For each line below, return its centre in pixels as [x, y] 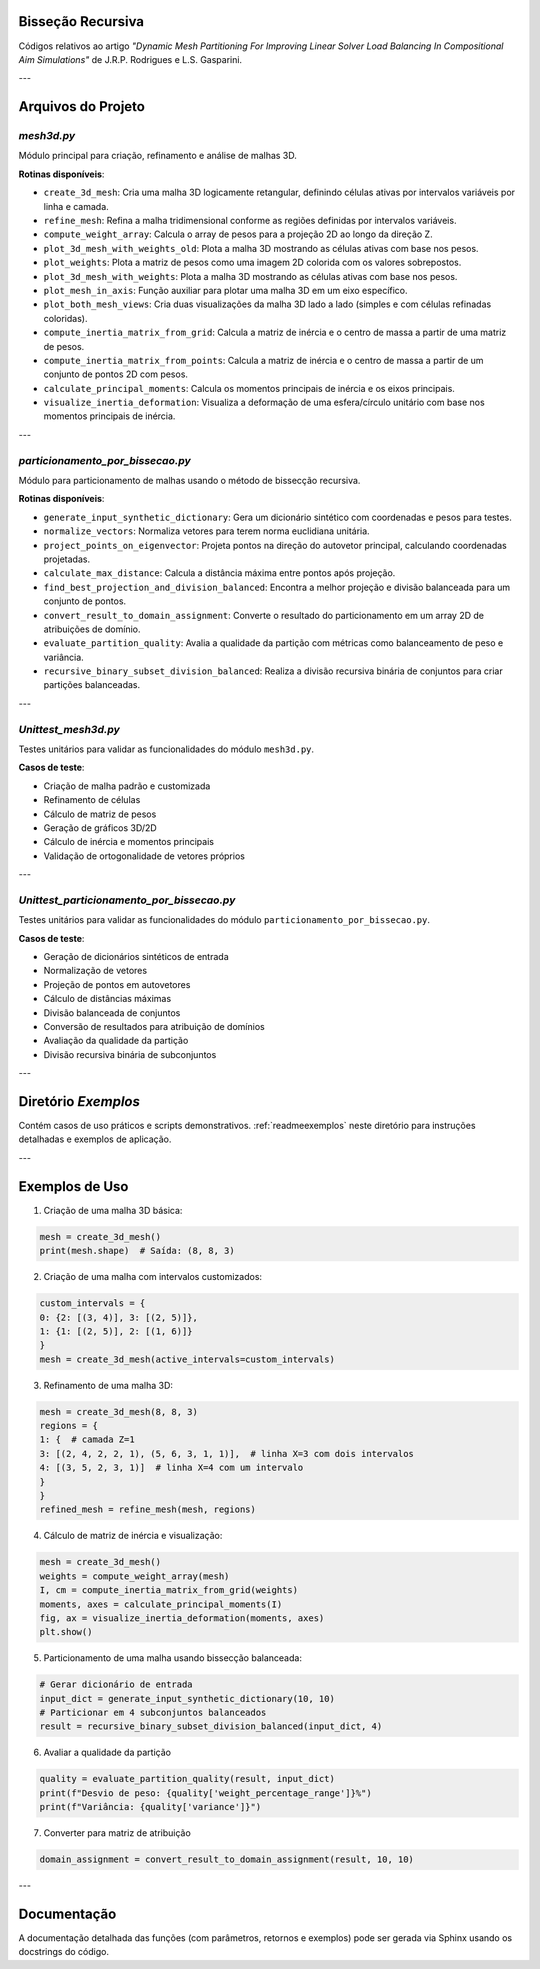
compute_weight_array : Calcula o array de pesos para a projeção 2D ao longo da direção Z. [238, 234]
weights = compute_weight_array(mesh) [134, 1576]
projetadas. [66, 559]
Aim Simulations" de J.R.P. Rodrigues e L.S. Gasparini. [130, 59]
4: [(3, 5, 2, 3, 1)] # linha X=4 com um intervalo [171, 1468]
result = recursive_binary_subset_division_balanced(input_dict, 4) [211, 1726]
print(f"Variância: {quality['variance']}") [150, 1807]
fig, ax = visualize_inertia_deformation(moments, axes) [182, 1618]
